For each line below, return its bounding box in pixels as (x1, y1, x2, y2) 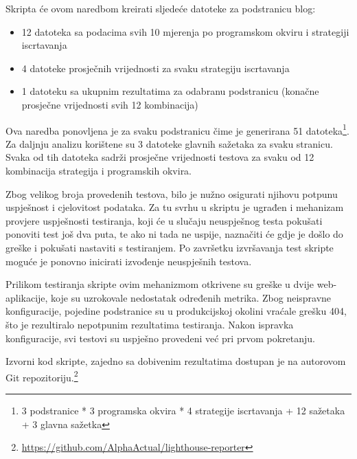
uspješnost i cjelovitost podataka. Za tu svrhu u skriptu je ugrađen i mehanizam (5, 200, 344, 214)
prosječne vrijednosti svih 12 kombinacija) (21, 97, 198, 111)
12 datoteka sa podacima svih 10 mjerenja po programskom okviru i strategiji (21, 24, 349, 38)
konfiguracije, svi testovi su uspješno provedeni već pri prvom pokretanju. (5, 331, 315, 345)
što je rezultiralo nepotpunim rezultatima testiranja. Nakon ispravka (5, 317, 294, 331)
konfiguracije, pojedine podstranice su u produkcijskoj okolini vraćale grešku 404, (5, 304, 347, 318)
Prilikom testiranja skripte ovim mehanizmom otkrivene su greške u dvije (5, 277, 314, 291)
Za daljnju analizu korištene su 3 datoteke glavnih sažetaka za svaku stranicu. (5, 136, 333, 150)
